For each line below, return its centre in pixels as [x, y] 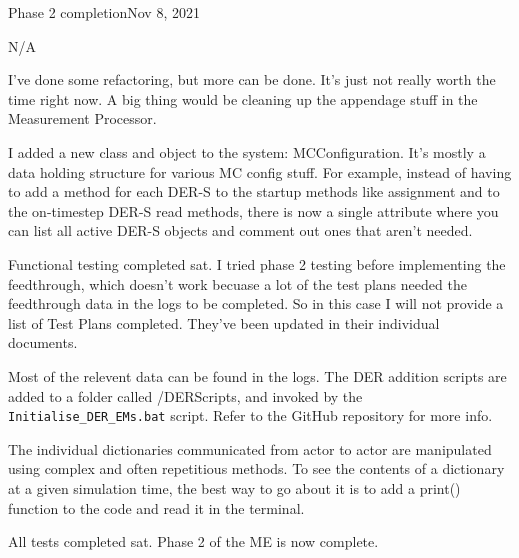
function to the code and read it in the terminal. [156, 507]
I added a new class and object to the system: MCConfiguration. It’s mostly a [247, 151]
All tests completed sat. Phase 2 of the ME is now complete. [193, 541]
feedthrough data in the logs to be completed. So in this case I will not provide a [256, 303]
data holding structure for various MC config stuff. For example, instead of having [260, 171]
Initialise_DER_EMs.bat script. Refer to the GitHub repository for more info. [250, 415]
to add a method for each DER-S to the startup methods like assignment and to [254, 191]
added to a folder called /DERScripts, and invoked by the [185, 395]
